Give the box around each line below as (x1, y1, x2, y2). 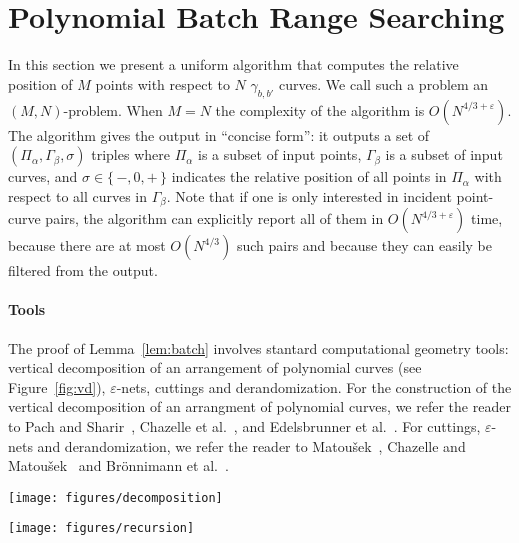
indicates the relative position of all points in (171, 166, 447, 187)
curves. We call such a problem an (279, 73, 489, 94)
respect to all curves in (8, 185, 148, 206)
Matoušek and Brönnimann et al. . (8, 455, 229, 476)
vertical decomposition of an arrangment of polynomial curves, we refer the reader (8, 396, 511, 417)
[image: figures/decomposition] (8, 490, 223, 505)
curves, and (8, 166, 78, 187)
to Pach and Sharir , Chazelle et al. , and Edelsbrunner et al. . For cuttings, (8, 415, 481, 436)
